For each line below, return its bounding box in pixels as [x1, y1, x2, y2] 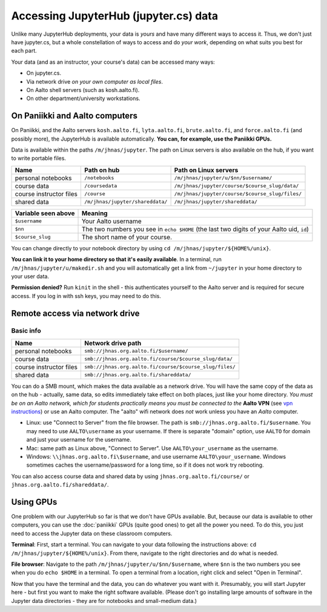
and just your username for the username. [26, 436, 131, 444]
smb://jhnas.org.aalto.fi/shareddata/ [84, 371, 191, 378]
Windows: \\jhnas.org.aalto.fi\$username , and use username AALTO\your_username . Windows [26, 453, 286, 460]
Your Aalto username [81, 217, 142, 225]
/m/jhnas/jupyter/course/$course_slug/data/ [174, 182, 299, 189]
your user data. [11, 273, 50, 280]
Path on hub [84, 165, 120, 174]
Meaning [81, 209, 108, 218]
